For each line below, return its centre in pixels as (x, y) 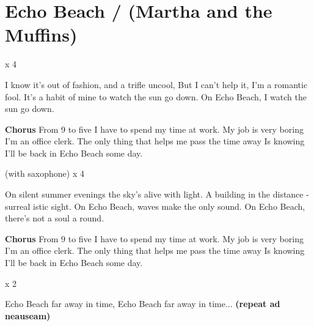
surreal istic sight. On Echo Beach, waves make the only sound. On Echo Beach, (155, 206)
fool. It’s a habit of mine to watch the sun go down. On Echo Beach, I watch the (156, 96)
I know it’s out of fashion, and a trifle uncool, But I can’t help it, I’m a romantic (156, 84)
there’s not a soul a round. (55, 218)
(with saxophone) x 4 (45, 173)
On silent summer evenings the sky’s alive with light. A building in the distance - (157, 194)
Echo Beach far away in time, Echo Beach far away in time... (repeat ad (143, 304)
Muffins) (41, 35)
